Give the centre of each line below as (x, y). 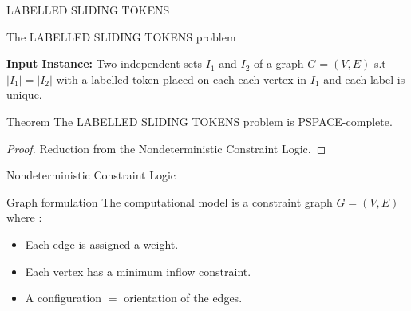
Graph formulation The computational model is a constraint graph (170, 201)
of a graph (279, 63)
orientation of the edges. (183, 298)
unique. (24, 94)
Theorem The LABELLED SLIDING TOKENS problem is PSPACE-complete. (200, 121)
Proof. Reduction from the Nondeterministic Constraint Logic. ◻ (166, 148)
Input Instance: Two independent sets (105, 63)
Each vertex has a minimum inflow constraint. (138, 271)
